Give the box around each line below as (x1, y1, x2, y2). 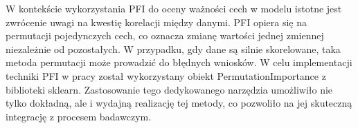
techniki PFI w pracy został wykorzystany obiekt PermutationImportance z (6, 68, 326, 83)
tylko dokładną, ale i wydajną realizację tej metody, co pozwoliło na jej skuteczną (6, 96, 352, 110)
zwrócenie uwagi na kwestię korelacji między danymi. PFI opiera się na (6, 14, 307, 29)
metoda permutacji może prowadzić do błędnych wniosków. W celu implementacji (6, 55, 352, 70)
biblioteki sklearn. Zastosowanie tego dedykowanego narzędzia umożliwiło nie (6, 82, 333, 96)
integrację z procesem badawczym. (6, 109, 152, 123)
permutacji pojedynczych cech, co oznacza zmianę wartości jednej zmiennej (6, 28, 324, 43)
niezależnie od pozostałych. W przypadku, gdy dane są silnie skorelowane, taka (6, 41, 341, 56)
